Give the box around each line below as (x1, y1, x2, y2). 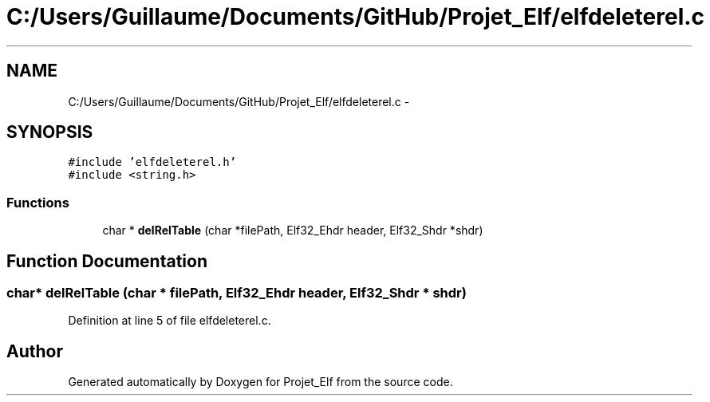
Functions (6, 194, 69, 211)
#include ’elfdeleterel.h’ (68, 156, 237, 169)
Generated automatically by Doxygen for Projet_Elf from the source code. (68, 375, 453, 389)
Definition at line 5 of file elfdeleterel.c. (68, 313, 271, 328)
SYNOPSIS (6, 122, 93, 143)
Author (6, 341, 63, 361)
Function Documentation (6, 250, 207, 271)
